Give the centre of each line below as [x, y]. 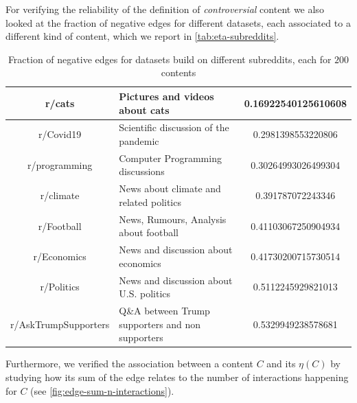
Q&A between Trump [164, 311]
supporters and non [160, 324]
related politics [150, 201]
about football [149, 232]
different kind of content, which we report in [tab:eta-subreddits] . [142, 36]
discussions [142, 171]
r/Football [60, 226]
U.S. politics [145, 293]
